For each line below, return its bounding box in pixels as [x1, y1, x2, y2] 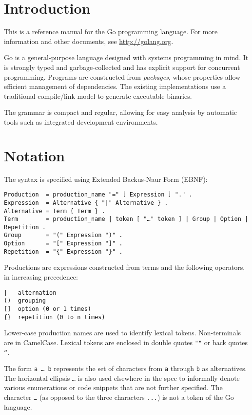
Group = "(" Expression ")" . [4, 232, 123, 239]
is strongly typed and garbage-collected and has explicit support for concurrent [4, 62, 240, 72]
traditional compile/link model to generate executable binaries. [4, 90, 192, 101]
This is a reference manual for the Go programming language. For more [4, 26, 218, 37]
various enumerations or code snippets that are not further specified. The [4, 382, 223, 393]
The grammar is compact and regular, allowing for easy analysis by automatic [4, 107, 237, 117]
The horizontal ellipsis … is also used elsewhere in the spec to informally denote [4, 372, 240, 383]
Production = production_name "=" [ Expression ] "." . [4, 191, 193, 198]
